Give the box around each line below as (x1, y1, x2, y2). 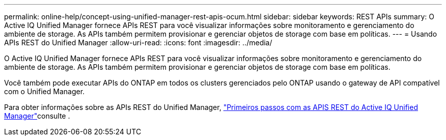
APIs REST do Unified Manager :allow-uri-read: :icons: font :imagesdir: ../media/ (4, 38, 272, 47)
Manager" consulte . (4, 111, 70, 120)
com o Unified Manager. (4, 87, 85, 96)
